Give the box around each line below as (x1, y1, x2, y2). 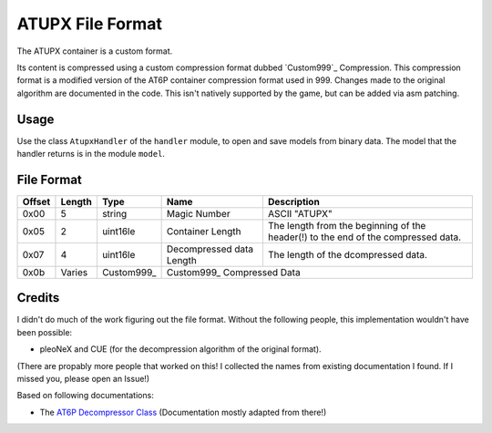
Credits (16, 290, 60, 305)
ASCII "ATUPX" (267, 207, 333, 220)
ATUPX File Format (16, 14, 163, 34)
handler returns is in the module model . (16, 149, 166, 160)
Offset (22, 195, 51, 208)
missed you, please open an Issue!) (16, 374, 150, 384)
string (101, 207, 128, 220)
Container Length (166, 224, 241, 237)
